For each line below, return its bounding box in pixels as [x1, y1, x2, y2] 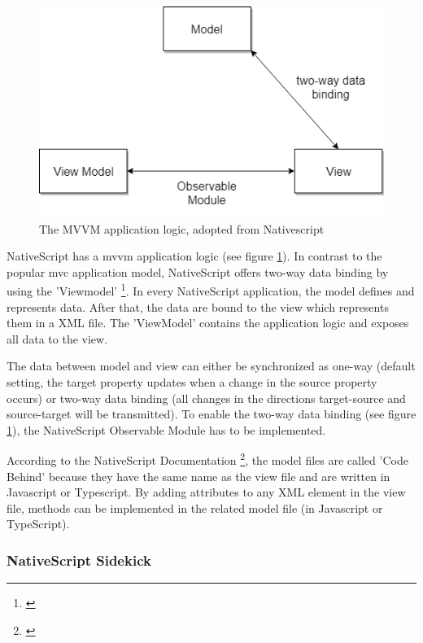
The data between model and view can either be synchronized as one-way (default [7, 357, 416, 374]
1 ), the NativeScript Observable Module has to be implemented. [7, 421, 326, 438]
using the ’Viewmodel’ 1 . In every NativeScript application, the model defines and [7, 280, 415, 300]
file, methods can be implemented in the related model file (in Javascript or [7, 499, 383, 516]
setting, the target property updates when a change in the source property [7, 374, 377, 391]
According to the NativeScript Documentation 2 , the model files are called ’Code [7, 449, 408, 469]
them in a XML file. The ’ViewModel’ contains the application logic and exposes [7, 314, 409, 331]
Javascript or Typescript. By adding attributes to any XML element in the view [7, 483, 406, 501]
